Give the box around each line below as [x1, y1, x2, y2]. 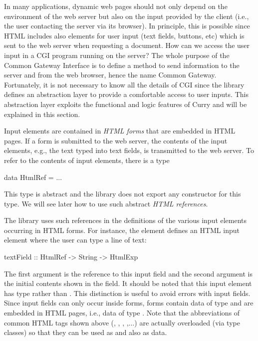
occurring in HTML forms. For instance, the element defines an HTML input [4, 224, 240, 235]
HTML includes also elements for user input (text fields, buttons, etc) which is [4, 30, 245, 40]
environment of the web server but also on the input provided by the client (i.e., [4, 10, 249, 21]
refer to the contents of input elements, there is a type [4, 154, 170, 165]
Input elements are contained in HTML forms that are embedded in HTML [4, 125, 236, 136]
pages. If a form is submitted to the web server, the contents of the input [4, 135, 228, 145]
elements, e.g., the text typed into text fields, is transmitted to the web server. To [4, 145, 254, 155]
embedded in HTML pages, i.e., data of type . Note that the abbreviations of [4, 307, 240, 318]
